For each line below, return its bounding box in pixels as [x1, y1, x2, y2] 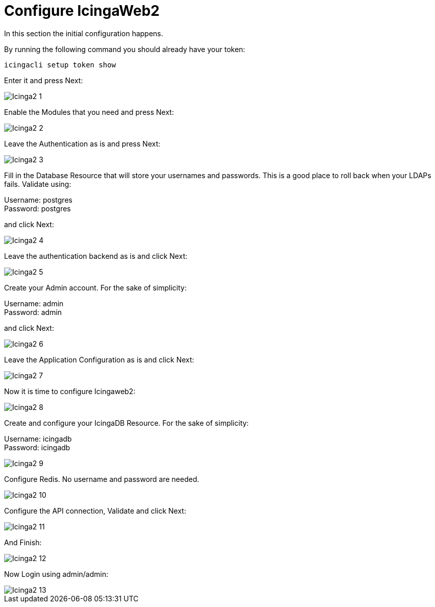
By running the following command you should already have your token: [4, 44, 245, 54]
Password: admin [4, 307, 62, 317]
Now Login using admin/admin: [4, 569, 109, 578]
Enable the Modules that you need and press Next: [4, 107, 174, 116]
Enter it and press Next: [4, 76, 83, 85]
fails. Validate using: [4, 179, 71, 188]
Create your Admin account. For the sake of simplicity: [4, 283, 187, 292]
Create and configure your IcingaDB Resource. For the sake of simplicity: [4, 418, 249, 427]
